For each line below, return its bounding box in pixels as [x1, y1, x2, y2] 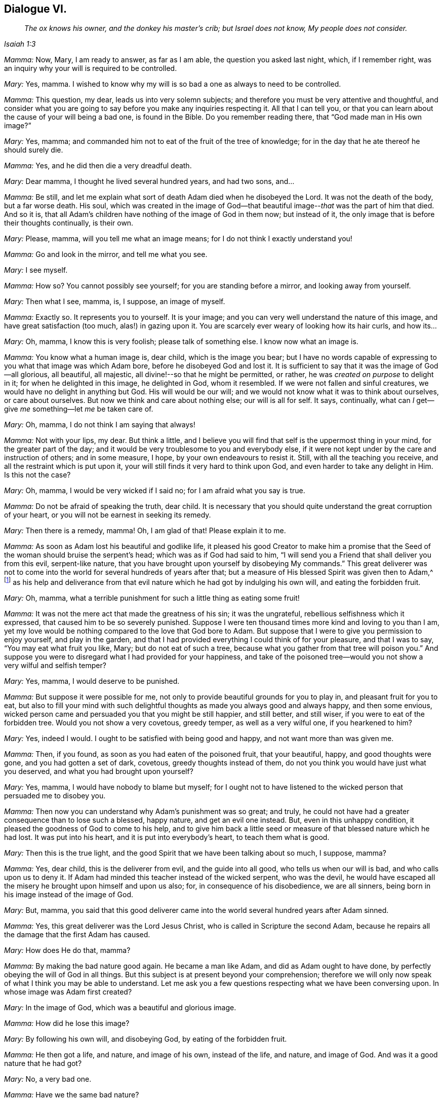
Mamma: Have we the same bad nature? [4, 1090, 139, 1099]
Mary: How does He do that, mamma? [4, 946, 131, 955]
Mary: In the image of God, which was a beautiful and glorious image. [4, 1003, 236, 1012]
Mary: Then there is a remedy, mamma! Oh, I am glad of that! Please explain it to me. [4, 526, 286, 535]
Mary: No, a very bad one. [4, 1075, 92, 1084]
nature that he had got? [4, 1059, 82, 1068]
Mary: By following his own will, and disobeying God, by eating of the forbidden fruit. [4, 1035, 287, 1044]
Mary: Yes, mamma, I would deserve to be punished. [4, 677, 180, 686]
